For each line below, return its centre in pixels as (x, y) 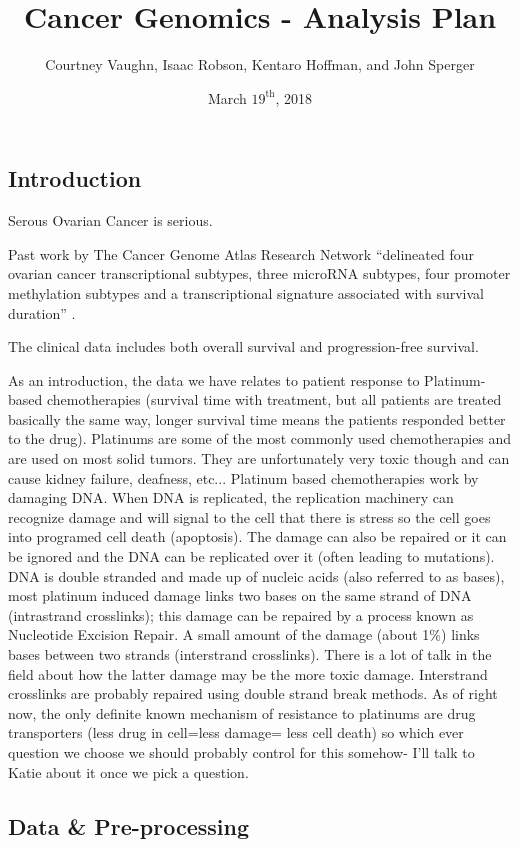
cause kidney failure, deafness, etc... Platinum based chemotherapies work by (243, 477)
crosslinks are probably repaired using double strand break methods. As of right (253, 693)
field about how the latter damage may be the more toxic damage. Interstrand (248, 673)
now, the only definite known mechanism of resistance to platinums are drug (242, 712)
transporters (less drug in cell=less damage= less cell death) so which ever (236, 732)
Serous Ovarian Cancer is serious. (110, 220)
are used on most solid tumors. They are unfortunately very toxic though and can (259, 458)
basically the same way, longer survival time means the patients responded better (257, 418)
